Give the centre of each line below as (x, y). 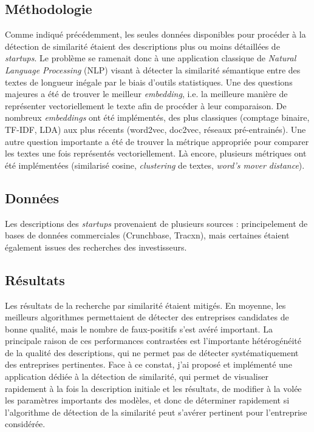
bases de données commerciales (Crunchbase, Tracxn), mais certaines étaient (147, 235)
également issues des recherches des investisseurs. (96, 247)
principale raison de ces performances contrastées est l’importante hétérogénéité (153, 341)
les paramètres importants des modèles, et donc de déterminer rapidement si (147, 400)
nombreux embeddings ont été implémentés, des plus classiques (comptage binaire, (157, 117)
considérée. (25, 424)
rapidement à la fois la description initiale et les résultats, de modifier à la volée (153, 388)
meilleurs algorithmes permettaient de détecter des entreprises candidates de (147, 317)
